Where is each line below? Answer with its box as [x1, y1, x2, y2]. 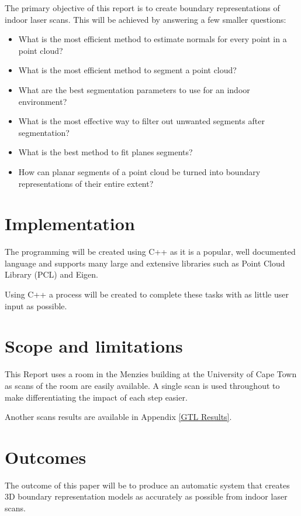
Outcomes [5, 445, 87, 469]
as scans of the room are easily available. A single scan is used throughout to [5, 379, 280, 391]
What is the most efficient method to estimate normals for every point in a [18, 33, 287, 45]
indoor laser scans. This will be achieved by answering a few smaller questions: [5, 13, 286, 25]
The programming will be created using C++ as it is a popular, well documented [5, 245, 296, 258]
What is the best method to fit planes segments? [18, 146, 193, 158]
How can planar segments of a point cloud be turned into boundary [18, 165, 261, 177]
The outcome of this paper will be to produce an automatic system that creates [5, 479, 290, 491]
